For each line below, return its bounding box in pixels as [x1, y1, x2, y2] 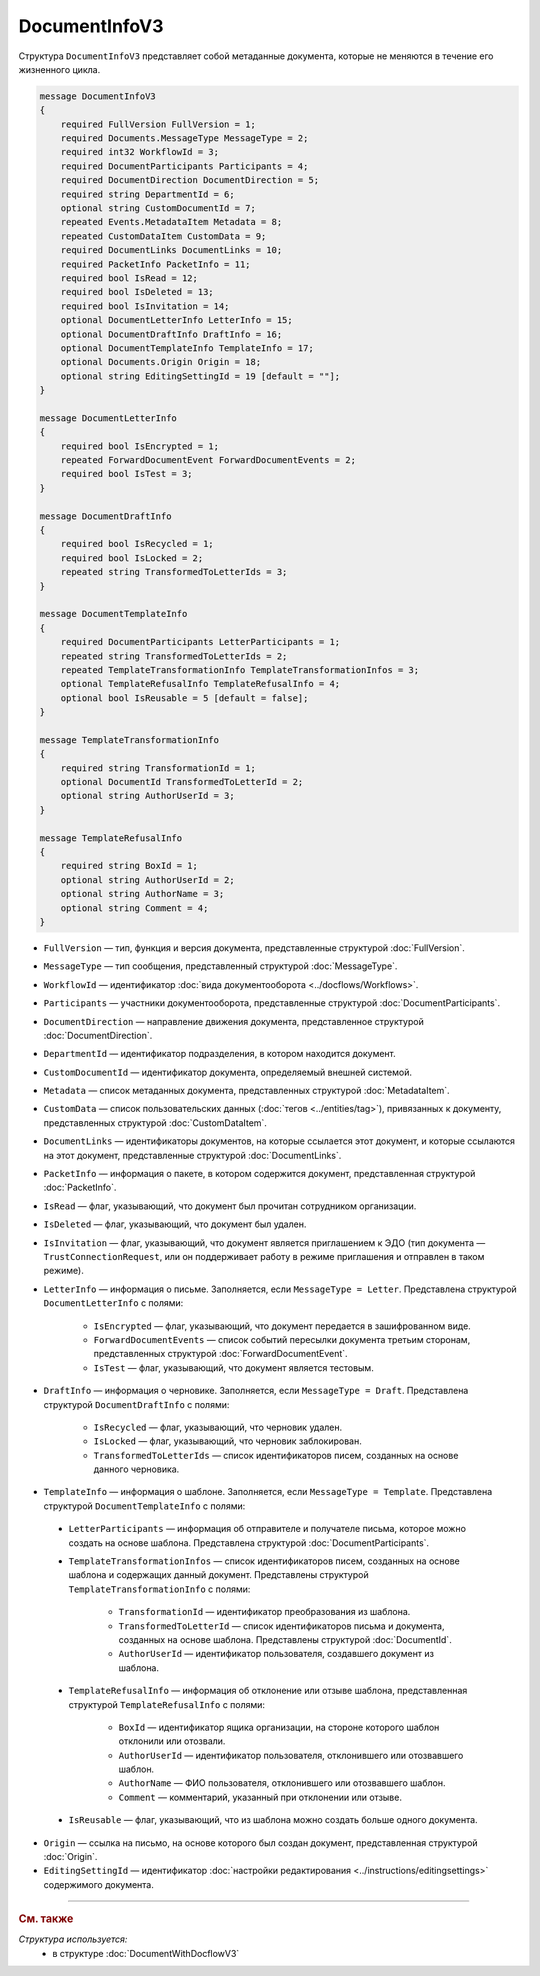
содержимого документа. [43, 1878, 155, 1890]
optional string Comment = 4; [60, 902, 209, 914]
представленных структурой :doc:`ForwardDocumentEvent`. [93, 1348, 349, 1360]
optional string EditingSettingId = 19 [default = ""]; [60, 370, 341, 382]
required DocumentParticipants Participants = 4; [60, 160, 309, 172]
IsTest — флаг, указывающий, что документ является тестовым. [93, 1361, 374, 1374]
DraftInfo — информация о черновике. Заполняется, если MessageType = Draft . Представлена [43, 1385, 469, 1397]
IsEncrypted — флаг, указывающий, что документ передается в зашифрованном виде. [93, 1320, 472, 1332]
